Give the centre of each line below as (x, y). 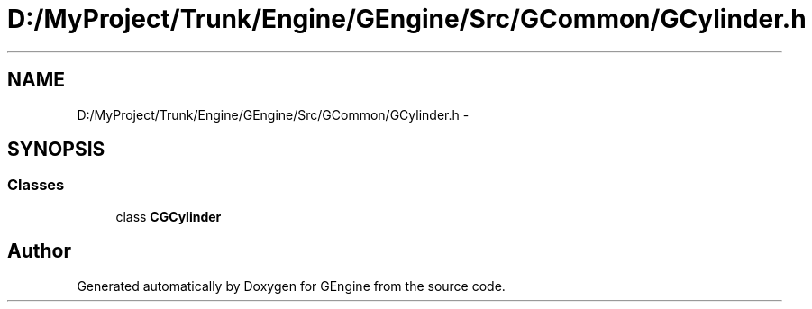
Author (39, 251)
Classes (36, 185)
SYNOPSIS (56, 150)
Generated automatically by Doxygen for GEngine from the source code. (291, 286)
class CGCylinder (169, 216)
